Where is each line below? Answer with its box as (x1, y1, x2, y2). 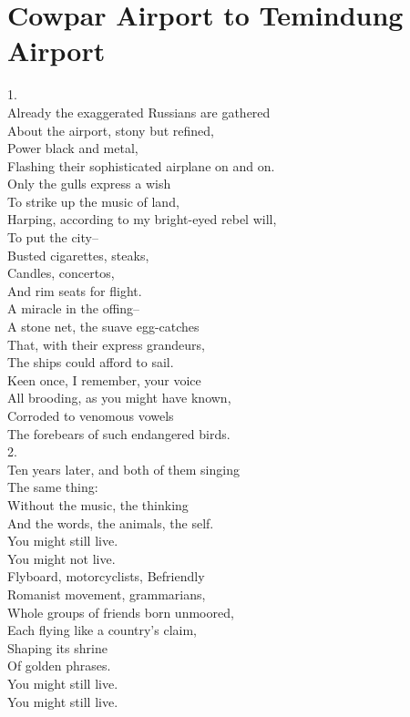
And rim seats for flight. (7, 281, 142, 300)
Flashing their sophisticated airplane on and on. (7, 156, 275, 175)
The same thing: (7, 477, 98, 497)
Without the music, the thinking (7, 495, 189, 514)
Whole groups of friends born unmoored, (7, 602, 234, 621)
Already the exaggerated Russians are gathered (7, 102, 271, 121)
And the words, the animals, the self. (7, 513, 214, 532)
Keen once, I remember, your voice (7, 370, 201, 389)
